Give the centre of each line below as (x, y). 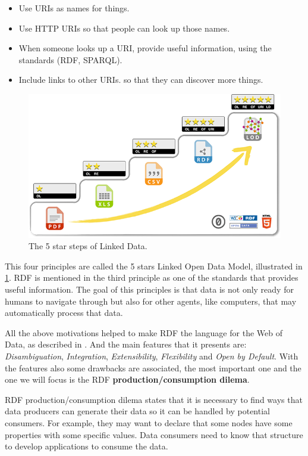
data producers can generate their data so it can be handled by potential (137, 411)
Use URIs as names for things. (74, 8)
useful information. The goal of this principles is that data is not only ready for (149, 289)
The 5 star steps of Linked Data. (88, 246)
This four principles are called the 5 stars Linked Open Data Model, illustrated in (154, 266)
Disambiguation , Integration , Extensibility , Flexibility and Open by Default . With (152, 356)
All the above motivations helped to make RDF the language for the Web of (144, 332)
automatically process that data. (64, 313)
